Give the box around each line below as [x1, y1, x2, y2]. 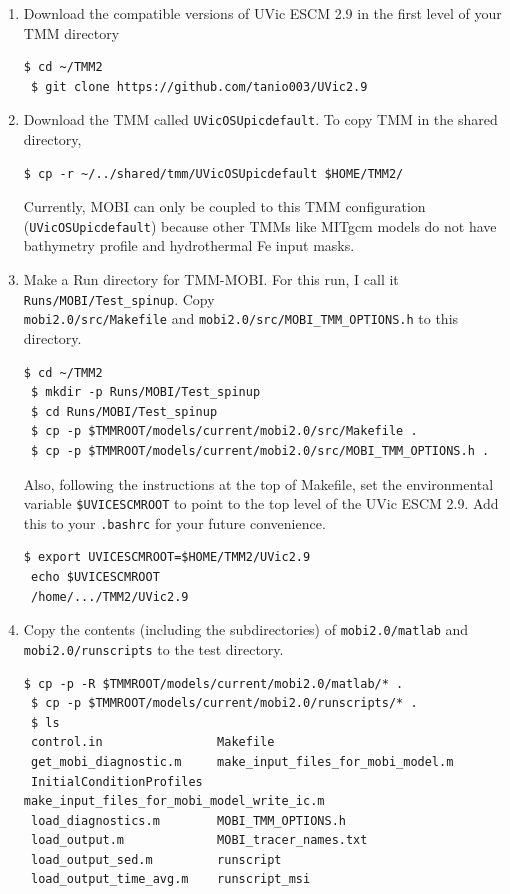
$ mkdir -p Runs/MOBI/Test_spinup [30, 385, 261, 400]
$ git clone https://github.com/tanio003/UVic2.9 [30, 79, 368, 94]
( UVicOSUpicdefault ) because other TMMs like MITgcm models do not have [23, 215, 497, 236]
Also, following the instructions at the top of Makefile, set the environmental [23, 473, 494, 494]
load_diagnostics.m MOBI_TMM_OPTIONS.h [30, 813, 346, 828]
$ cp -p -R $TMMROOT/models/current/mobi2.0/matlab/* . [23, 676, 404, 691]
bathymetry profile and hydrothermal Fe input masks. [23, 235, 355, 256]
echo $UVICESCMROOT [30, 570, 160, 585]
